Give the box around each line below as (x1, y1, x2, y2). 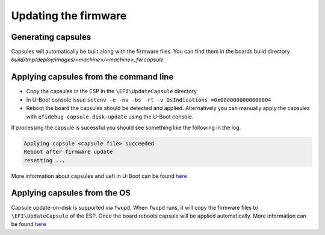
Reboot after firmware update (23, 148, 113, 156)
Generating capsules (11, 32, 91, 42)
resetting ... (23, 157, 66, 163)
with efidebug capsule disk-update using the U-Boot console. (26, 113, 194, 120)
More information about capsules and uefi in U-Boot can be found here (11, 172, 188, 180)
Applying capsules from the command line (11, 72, 174, 82)
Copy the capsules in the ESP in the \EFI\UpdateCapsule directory (26, 88, 197, 95)
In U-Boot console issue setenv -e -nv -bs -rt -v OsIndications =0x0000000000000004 (26, 96, 271, 103)
